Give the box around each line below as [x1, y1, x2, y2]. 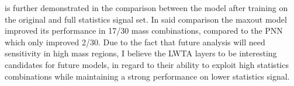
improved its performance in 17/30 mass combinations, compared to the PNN [5, 24, 283, 37]
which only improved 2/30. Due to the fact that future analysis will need [5, 35, 265, 48]
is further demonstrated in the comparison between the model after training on [5, 2, 288, 13]
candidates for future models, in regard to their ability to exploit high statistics [5, 58, 289, 70]
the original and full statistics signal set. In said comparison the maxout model [5, 13, 287, 25]
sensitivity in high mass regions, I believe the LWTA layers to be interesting [5, 47, 277, 59]
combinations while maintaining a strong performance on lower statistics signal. [5, 70, 290, 82]
